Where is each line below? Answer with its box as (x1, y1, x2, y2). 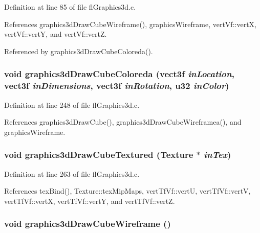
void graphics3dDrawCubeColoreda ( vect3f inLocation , (4, 67, 234, 80)
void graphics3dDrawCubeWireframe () (4, 217, 171, 230)
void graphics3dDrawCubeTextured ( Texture (4, 148, 193, 161)
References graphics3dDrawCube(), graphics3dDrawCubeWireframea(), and (4, 116, 242, 127)
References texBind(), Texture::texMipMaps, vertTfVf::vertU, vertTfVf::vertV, (4, 185, 251, 196)
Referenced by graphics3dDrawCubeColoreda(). (4, 45, 153, 56)
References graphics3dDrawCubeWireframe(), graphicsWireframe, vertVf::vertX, (4, 18, 256, 29)
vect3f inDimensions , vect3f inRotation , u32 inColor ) (4, 79, 229, 92)
